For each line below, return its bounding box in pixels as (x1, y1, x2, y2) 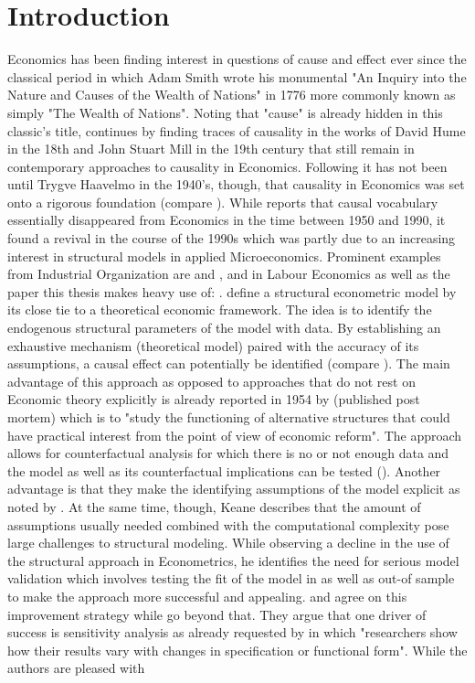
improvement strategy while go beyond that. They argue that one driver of (7, 604, 427, 624)
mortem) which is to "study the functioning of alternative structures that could (7, 408, 450, 426)
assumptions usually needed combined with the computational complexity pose (7, 515, 449, 534)
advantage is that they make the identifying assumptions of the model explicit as (7, 479, 460, 498)
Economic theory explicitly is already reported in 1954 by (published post (7, 390, 420, 409)
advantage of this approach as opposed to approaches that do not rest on (7, 371, 416, 390)
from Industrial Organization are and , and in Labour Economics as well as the (7, 264, 450, 283)
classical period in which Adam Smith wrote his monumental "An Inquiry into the (7, 67, 467, 86)
